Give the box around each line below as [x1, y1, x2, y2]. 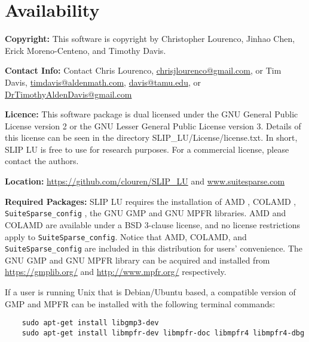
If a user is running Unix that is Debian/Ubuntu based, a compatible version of [5, 286, 296, 298]
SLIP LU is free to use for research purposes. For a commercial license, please [5, 143, 289, 155]
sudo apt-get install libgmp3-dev [22, 319, 159, 328]
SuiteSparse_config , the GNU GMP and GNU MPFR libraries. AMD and [5, 207, 286, 219]
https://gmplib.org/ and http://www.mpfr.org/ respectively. [5, 265, 227, 278]
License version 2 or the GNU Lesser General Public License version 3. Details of [5, 119, 301, 132]
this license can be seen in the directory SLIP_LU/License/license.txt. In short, [5, 131, 298, 144]
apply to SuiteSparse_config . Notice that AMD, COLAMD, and [5, 230, 247, 243]
